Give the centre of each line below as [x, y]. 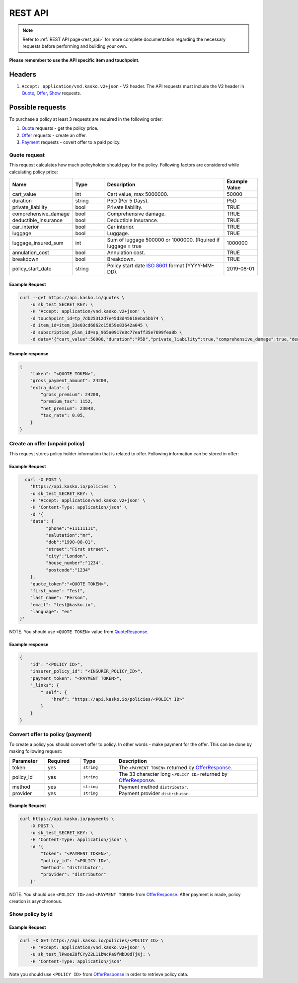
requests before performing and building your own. [75, 46]
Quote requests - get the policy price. [60, 128]
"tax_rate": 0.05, [63, 415]
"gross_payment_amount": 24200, [70, 381]
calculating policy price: [34, 172]
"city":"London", [67, 556]
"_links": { [45, 685]
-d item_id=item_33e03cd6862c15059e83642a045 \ [89, 325]
